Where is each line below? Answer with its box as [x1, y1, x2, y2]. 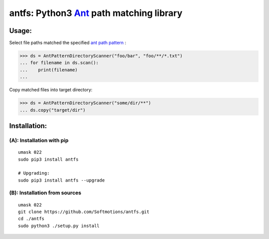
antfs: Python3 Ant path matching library [9, 7, 183, 18]
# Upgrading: [18, 170, 50, 176]
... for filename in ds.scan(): [19, 60, 99, 66]
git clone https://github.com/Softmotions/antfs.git [18, 209, 149, 215]
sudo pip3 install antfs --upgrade [18, 177, 105, 183]
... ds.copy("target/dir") [19, 107, 86, 113]
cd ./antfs [18, 216, 45, 222]
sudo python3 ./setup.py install [18, 223, 100, 229]
